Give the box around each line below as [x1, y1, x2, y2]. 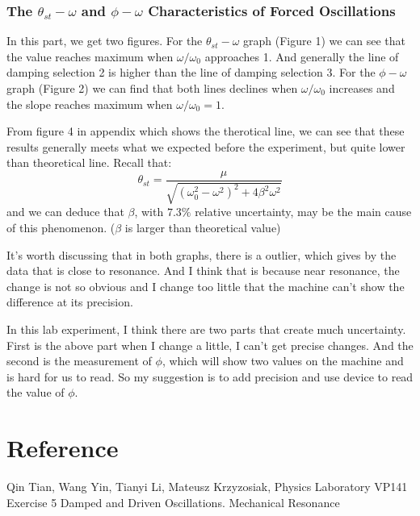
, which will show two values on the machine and [162, 352, 404, 369]
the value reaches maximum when [6, 48, 174, 64]
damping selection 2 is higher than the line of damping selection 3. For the [6, 64, 376, 81]
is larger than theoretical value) [124, 219, 281, 236]
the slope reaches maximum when [6, 95, 173, 112]
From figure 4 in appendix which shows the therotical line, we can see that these [6, 123, 405, 139]
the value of [6, 384, 65, 401]
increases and [329, 80, 395, 96]
